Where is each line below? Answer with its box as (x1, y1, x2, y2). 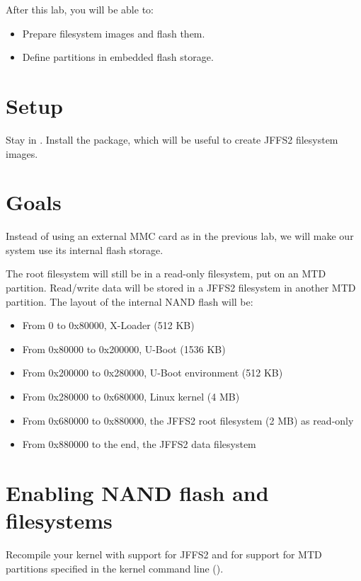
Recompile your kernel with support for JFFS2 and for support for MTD (6, 547, 322, 562)
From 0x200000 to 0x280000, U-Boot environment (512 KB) (22, 365, 283, 380)
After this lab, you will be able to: (6, 2, 154, 16)
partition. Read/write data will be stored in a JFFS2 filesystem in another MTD (6, 280, 356, 294)
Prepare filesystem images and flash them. (22, 25, 205, 40)
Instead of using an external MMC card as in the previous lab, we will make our (6, 229, 354, 243)
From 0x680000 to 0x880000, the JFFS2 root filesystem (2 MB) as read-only (22, 413, 354, 427)
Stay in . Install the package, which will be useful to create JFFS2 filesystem (6, 132, 338, 146)
